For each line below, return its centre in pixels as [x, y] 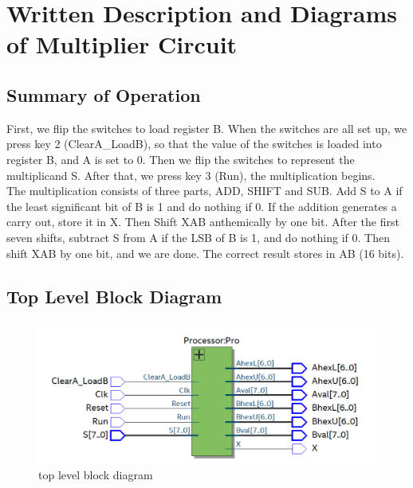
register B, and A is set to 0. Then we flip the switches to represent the [181, 159]
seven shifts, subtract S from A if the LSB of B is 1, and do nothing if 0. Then [198, 237]
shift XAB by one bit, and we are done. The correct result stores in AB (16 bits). [205, 253]
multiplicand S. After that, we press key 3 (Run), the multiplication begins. [191, 175]
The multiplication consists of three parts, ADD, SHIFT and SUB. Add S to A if [205, 191]
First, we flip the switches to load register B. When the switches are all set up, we [207, 128]
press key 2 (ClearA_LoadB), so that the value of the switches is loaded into [194, 144]
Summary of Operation [104, 94]
